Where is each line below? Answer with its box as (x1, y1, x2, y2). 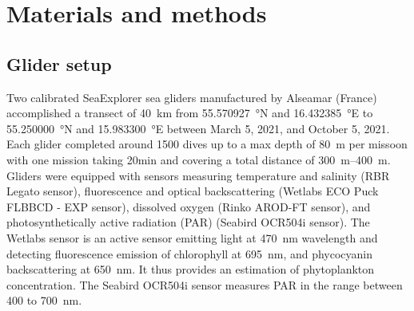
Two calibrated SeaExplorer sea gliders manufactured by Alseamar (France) (6, 89, 377, 105)
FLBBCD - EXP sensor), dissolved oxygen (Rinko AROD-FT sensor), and (6, 198, 371, 215)
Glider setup (6, 51, 112, 76)
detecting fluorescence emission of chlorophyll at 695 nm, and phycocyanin (6, 245, 373, 262)
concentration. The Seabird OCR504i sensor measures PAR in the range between (6, 276, 403, 293)
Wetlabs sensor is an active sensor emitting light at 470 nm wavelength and (6, 229, 378, 246)
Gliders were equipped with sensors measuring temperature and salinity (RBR (6, 167, 390, 183)
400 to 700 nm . (6, 292, 82, 309)
